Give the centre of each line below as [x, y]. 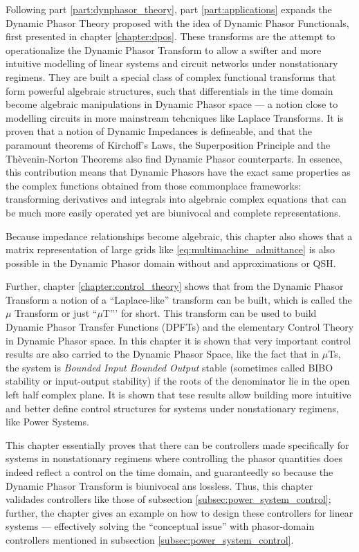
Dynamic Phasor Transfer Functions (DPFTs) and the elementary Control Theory [180, 327]
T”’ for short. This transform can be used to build [210, 313]
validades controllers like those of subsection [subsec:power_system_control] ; [168, 499]
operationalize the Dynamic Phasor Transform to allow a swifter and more [164, 49]
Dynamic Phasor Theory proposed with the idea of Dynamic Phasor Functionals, [177, 22]
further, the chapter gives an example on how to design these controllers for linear [179, 512]
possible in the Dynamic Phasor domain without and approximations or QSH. [171, 263]
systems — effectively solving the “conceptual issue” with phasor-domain [160, 526]
